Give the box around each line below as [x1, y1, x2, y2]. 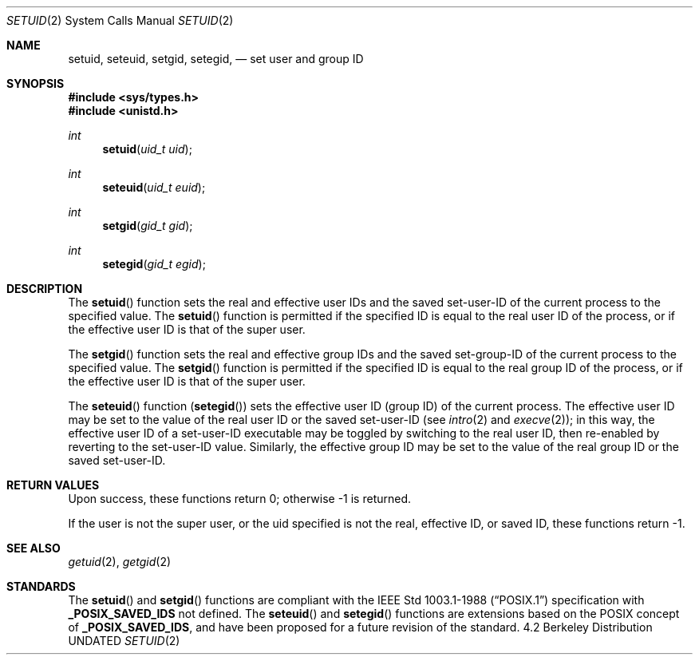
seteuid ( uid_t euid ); [102, 180, 206, 194]
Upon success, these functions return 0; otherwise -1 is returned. [68, 492, 412, 505]
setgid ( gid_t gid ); [102, 219, 193, 232]
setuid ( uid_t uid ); [102, 142, 192, 156]
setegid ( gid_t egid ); [102, 257, 206, 271]
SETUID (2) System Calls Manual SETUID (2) [6, 14, 234, 27]
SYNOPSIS [6, 77, 65, 90]
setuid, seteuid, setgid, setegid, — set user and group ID [68, 52, 364, 65]
